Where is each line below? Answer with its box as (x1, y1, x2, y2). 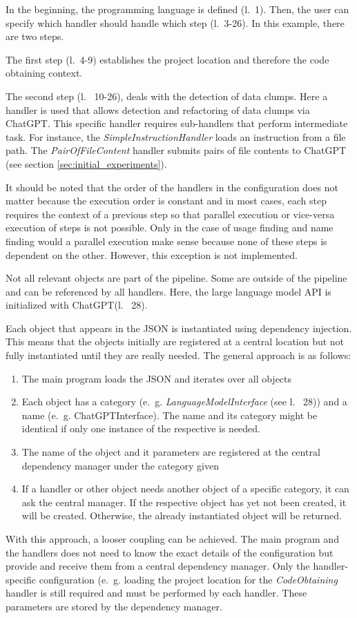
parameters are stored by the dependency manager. (6, 599, 222, 613)
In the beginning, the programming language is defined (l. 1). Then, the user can (6, 2, 349, 16)
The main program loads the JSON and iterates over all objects (21, 371, 292, 385)
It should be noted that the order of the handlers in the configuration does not (6, 180, 338, 194)
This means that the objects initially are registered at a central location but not (6, 334, 345, 349)
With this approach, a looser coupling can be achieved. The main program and (6, 532, 339, 545)
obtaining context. (6, 66, 83, 80)
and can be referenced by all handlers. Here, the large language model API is (6, 284, 331, 298)
